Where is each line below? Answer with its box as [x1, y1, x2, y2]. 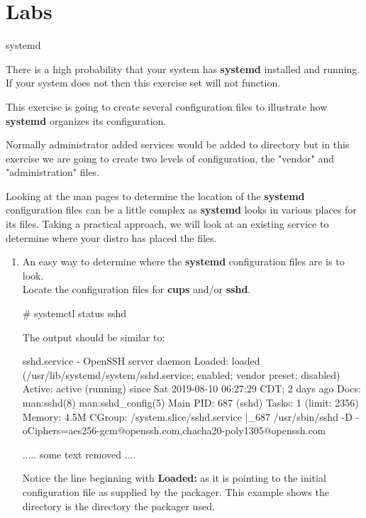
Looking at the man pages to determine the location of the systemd [6, 188, 305, 203]
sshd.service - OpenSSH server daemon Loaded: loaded [22, 353, 260, 368]
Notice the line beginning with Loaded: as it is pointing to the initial [22, 470, 326, 485]
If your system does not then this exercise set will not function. [6, 75, 281, 90]
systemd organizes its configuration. [6, 113, 167, 128]
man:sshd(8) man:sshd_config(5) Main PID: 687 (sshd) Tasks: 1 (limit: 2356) [22, 395, 359, 409]
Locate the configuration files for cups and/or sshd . [22, 282, 251, 297]
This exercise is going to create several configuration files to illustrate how [6, 99, 328, 114]
